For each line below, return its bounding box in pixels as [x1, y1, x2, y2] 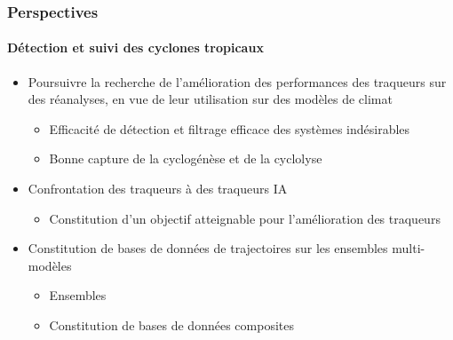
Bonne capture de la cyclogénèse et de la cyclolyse [49, 149, 322, 168]
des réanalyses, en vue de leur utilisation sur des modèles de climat [28, 90, 393, 108]
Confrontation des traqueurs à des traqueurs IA [28, 179, 288, 198]
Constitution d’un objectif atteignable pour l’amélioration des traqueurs [49, 209, 441, 227]
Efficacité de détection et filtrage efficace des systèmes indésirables [49, 119, 410, 138]
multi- [392, 239, 425, 257]
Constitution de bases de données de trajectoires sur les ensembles [28, 239, 388, 257]
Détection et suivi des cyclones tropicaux [7, 38, 264, 57]
